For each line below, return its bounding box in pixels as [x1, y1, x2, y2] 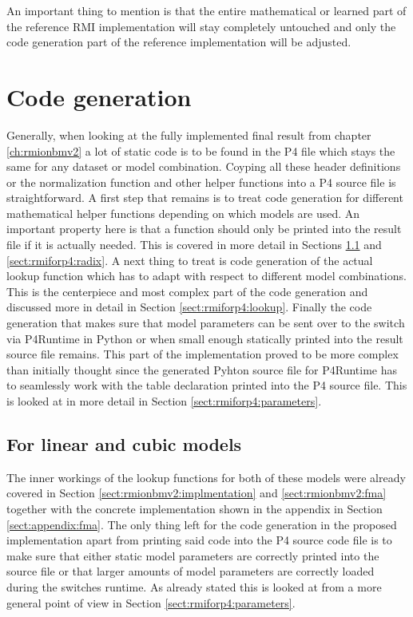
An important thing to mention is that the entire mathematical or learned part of [6, 2, 407, 18]
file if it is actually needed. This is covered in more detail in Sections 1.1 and [6, 236, 382, 253]
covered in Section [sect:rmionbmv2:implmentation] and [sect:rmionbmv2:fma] [6, 485, 387, 501]
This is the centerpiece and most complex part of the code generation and [6, 283, 368, 299]
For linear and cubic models [6, 431, 242, 456]
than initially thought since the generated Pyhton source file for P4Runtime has [6, 361, 398, 378]
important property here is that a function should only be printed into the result [6, 220, 402, 237]
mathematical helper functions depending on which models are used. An [6, 204, 360, 221]
